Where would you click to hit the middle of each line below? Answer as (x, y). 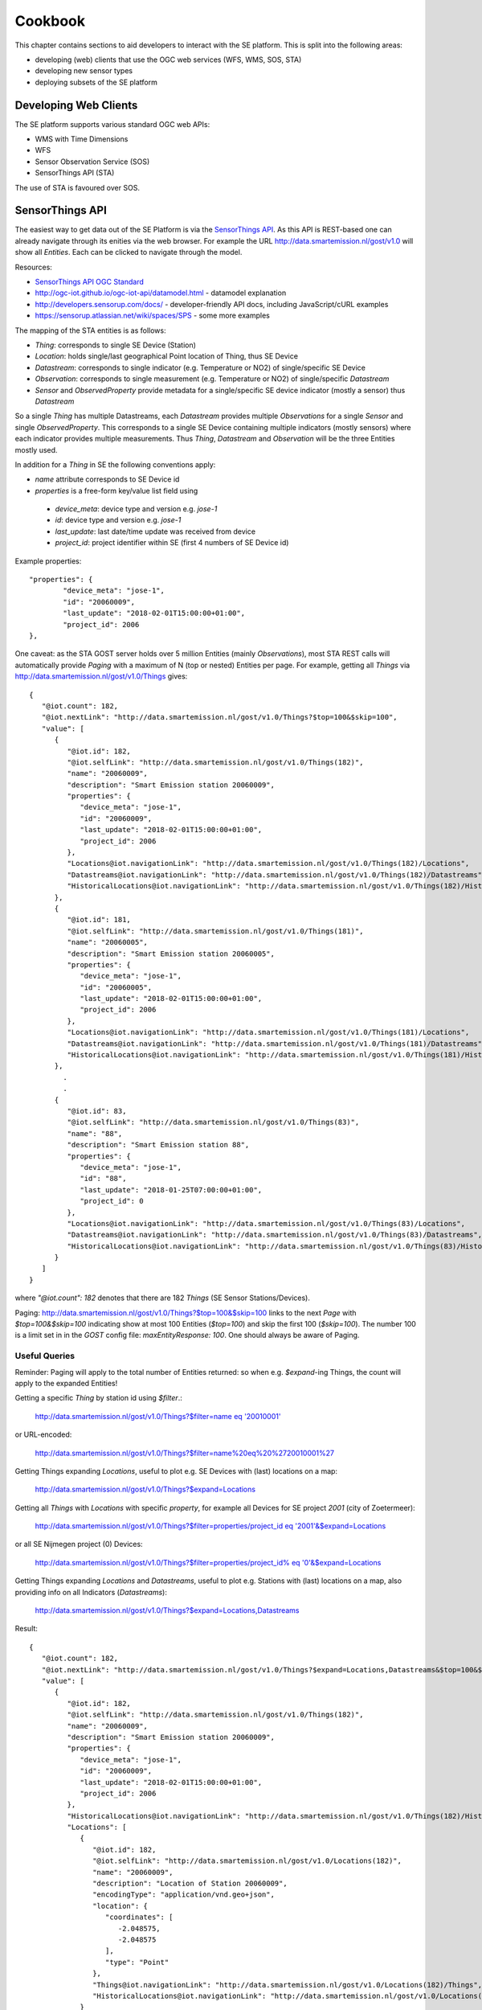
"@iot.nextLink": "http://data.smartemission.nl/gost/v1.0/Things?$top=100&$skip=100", (219, 717)
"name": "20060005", (108, 942)
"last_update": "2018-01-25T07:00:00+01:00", (171, 1190)
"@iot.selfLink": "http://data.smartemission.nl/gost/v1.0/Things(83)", (213, 1122)
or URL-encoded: (43, 1434)
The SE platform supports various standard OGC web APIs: (112, 124)
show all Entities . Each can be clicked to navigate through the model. (129, 252)
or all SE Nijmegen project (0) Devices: (79, 1544)
